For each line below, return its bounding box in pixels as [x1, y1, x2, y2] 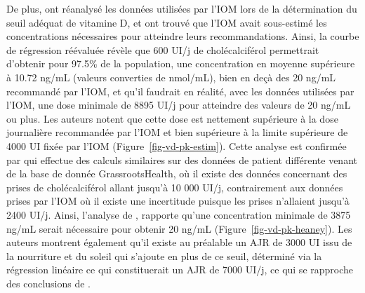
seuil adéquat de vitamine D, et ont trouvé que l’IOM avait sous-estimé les [6, 15, 327, 29]
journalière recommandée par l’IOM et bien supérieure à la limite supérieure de [6, 125, 348, 139]
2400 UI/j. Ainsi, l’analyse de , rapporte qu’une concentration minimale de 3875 [6, 207, 351, 222]
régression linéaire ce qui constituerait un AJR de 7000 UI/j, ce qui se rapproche [6, 262, 354, 277]
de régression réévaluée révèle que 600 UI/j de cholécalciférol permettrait [6, 42, 319, 57]
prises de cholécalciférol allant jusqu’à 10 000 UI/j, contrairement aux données [6, 179, 343, 194]
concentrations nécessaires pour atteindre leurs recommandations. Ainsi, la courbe [6, 29, 359, 43]
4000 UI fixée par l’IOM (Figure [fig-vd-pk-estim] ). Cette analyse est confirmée [6, 138, 347, 153]
